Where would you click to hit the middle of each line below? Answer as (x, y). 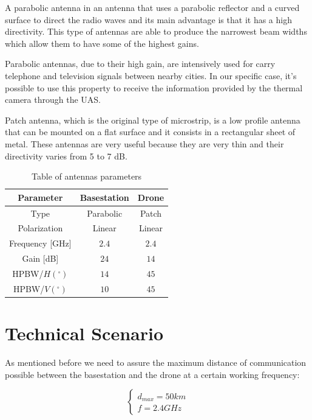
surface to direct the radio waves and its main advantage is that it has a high (148, 19)
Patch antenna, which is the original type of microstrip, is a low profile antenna (153, 120)
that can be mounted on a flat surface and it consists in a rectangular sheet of (150, 132)
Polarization (40, 228)
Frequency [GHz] (40, 243)
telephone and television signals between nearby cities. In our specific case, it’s (151, 75)
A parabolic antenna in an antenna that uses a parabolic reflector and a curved (152, 7)
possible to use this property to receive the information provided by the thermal (154, 87)
